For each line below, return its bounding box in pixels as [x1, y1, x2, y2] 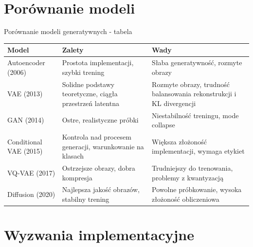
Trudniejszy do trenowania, [152, 163, 233, 173]
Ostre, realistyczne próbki [62, 115, 139, 125]
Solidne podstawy [62, 79, 115, 89]
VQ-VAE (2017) [7, 167, 55, 177]
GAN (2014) [7, 115, 44, 125]
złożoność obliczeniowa [152, 194, 219, 204]
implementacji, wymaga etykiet [152, 146, 245, 156]
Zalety [62, 45, 84, 55]
